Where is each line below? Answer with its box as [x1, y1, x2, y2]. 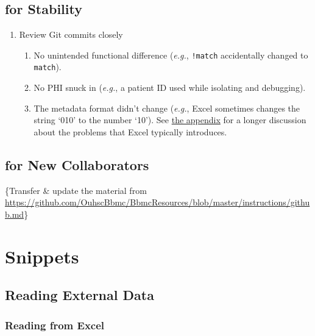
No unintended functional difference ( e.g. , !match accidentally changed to [34, 48, 308, 61]
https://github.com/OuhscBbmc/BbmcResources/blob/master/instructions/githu [5, 196, 310, 209]
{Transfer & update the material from [5, 184, 147, 196]
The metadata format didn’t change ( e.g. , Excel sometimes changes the [34, 101, 300, 114]
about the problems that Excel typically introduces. [34, 125, 227, 138]
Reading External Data [5, 285, 154, 304]
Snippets [5, 243, 79, 268]
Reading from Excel [5, 317, 105, 332]
